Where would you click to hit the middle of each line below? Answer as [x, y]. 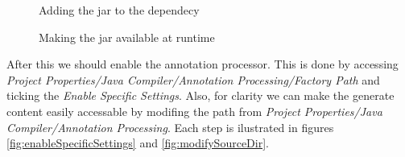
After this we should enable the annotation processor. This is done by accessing [202, 64]
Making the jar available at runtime [127, 37]
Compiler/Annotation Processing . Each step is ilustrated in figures [170, 127]
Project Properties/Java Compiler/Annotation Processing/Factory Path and [193, 79]
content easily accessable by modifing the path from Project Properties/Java [194, 111]
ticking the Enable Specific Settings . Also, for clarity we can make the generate [200, 95]
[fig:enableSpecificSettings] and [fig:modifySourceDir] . [138, 143]
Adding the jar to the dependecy [119, 10]
